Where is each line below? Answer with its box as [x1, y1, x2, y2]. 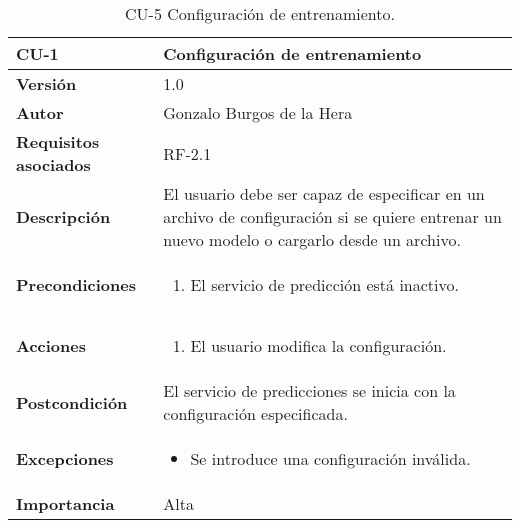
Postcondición [16, 390, 128, 414]
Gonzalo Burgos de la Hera [163, 101, 353, 124]
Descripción [16, 205, 111, 228]
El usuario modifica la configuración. [190, 334, 447, 357]
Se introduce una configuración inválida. [190, 447, 471, 470]
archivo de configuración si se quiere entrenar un [163, 205, 502, 228]
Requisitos [16, 130, 100, 153]
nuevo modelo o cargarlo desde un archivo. [163, 228, 461, 251]
